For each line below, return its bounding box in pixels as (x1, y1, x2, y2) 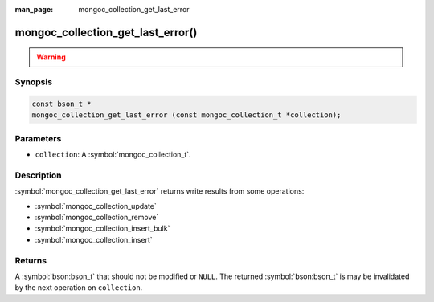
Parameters (14, 133, 62, 144)
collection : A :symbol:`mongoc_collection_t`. (35, 149, 192, 160)
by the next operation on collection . (14, 283, 143, 292)
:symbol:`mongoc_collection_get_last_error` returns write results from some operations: (14, 186, 305, 196)
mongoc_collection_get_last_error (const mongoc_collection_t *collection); (31, 111, 342, 120)
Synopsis (14, 76, 52, 88)
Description (14, 169, 62, 181)
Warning (36, 52, 66, 62)
